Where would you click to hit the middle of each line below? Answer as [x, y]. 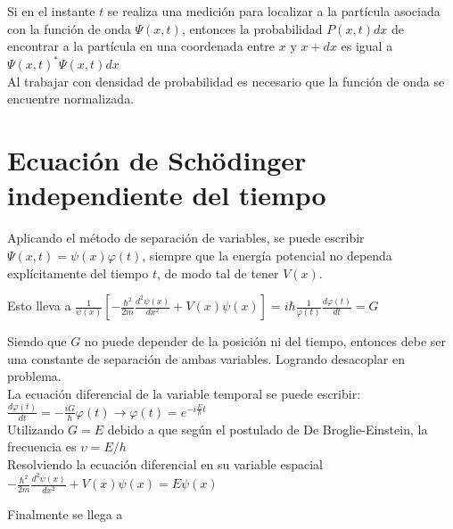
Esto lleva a [39, 306]
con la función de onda [69, 28]
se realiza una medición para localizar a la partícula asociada [274, 11]
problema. [34, 376]
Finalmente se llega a [65, 513]
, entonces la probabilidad [252, 28]
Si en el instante [51, 11]
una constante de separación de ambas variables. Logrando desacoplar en [206, 358]
